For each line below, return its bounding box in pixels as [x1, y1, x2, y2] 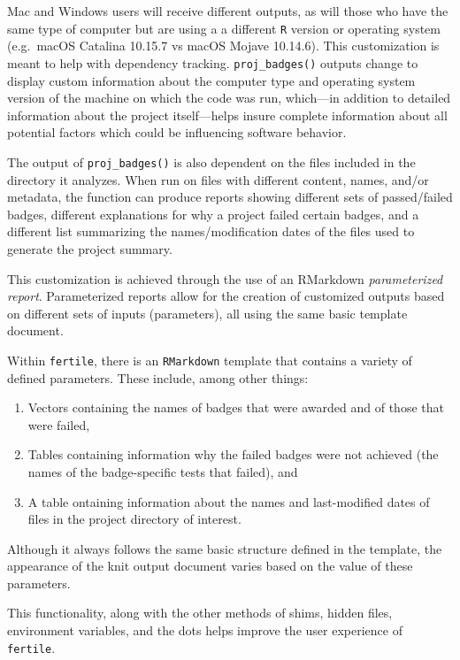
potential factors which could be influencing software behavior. [7, 123, 347, 142]
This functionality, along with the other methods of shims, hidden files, [7, 603, 393, 622]
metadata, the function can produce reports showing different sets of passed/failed [7, 188, 453, 206]
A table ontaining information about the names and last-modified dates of [27, 492, 430, 510]
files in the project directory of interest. [27, 510, 241, 528]
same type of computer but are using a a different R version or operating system [7, 19, 441, 37]
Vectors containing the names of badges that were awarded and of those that [27, 398, 444, 417]
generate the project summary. [7, 239, 172, 257]
